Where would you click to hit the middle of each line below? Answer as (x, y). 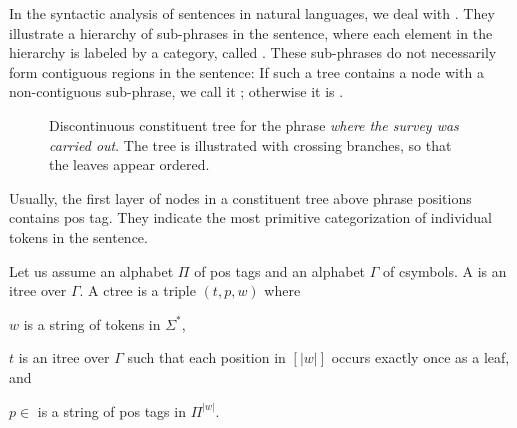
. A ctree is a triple (137, 290)
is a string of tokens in (92, 323)
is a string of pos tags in (111, 410)
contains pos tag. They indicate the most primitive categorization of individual (250, 217)
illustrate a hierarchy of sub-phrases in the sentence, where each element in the (251, 32)
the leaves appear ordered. (129, 164)
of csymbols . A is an (445, 270)
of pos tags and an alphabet (280, 270)
